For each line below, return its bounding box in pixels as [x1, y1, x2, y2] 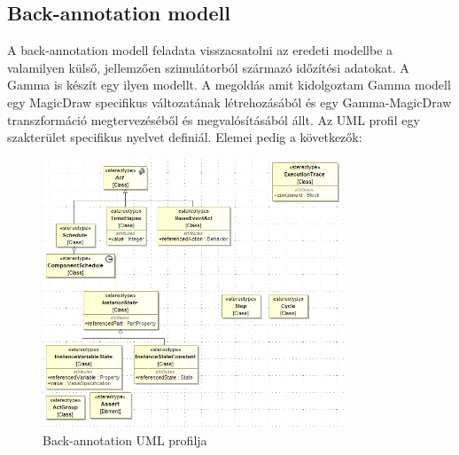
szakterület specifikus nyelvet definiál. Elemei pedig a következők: [7, 128, 362, 146]
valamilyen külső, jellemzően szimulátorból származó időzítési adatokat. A [7, 58, 409, 76]
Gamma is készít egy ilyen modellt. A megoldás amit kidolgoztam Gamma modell [7, 75, 451, 94]
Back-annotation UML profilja [43, 430, 207, 449]
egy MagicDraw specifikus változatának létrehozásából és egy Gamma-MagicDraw [7, 92, 452, 111]
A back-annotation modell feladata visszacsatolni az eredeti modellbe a [7, 41, 393, 59]
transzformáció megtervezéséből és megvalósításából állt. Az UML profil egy [7, 110, 420, 129]
